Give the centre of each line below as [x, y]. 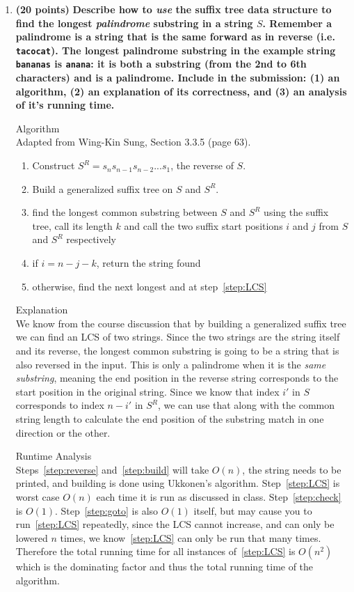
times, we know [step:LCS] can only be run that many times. [191, 537]
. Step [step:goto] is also [107, 510]
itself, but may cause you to [253, 510]
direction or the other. [63, 432]
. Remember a [297, 23]
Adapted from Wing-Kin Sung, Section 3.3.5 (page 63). [133, 142]
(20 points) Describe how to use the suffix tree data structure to [174, 9]
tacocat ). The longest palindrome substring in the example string [176, 50]
